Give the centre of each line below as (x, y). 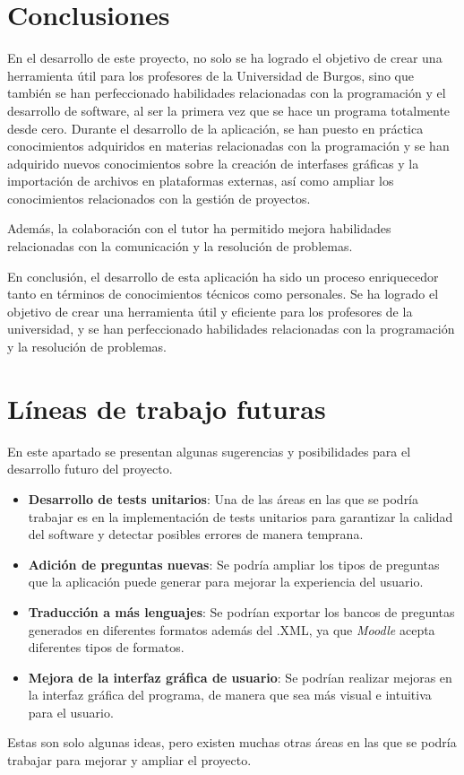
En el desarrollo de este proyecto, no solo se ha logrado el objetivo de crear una (225, 58)
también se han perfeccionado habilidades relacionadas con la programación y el (227, 93)
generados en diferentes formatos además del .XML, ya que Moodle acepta (232, 629)
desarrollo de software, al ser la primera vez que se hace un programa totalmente (229, 110)
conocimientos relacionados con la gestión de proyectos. (159, 198)
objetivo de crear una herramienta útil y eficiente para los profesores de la (210, 311)
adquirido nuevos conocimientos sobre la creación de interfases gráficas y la (213, 163)
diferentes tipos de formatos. (106, 647)
